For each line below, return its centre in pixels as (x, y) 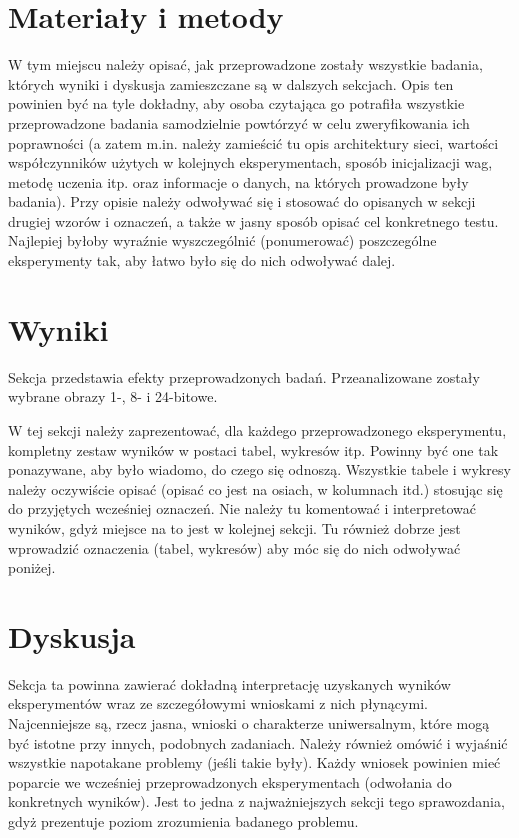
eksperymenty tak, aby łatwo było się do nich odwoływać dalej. (202, 260)
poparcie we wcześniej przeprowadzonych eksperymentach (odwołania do (230, 781)
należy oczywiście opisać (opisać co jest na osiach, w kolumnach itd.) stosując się (255, 488)
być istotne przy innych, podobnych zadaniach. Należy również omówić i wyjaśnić (258, 742)
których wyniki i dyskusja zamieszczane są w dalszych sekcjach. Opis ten (231, 83)
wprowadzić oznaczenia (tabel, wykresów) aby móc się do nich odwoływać (234, 547)
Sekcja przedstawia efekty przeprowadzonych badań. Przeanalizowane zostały (244, 376)
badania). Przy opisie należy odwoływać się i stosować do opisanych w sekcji (242, 201)
